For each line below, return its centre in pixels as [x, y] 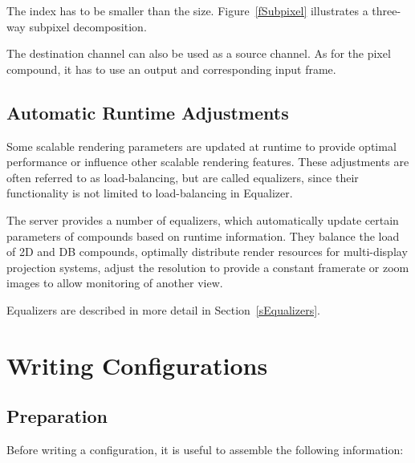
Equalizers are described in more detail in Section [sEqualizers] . [163, 309]
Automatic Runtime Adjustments [148, 112]
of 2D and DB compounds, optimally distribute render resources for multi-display [207, 252]
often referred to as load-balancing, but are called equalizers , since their [183, 177]
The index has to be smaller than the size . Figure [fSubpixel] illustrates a [187, 10]
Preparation [57, 416]
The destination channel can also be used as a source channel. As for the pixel [199, 53]
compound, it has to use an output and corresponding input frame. [171, 69]
